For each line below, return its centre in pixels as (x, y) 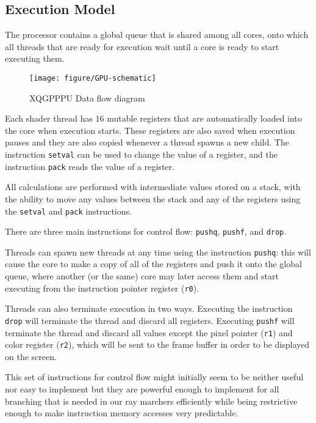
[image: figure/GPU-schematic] (93, 78)
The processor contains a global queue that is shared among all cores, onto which (157, 35)
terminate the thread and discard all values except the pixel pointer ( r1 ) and (149, 332)
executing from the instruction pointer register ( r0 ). (102, 288)
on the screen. (31, 356)
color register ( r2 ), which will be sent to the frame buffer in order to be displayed (157, 344)
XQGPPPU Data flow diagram (87, 97)
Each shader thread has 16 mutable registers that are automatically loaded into (153, 118)
